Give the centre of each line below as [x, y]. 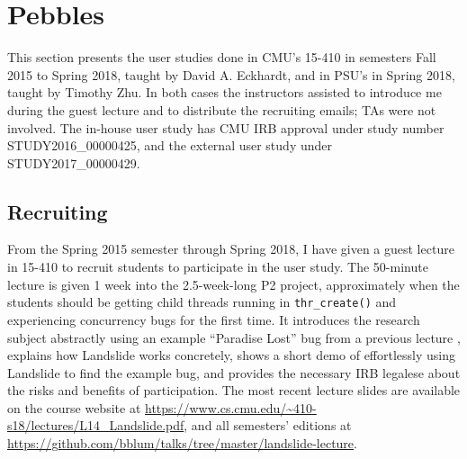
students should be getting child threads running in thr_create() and [202, 302]
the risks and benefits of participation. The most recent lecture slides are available [234, 390]
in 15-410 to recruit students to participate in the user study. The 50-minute [218, 267]
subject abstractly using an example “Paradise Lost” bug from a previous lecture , [234, 337]
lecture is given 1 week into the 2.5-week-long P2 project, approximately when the [233, 284]
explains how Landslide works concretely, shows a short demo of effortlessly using [232, 355]
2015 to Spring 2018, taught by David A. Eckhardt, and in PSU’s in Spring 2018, [231, 74]
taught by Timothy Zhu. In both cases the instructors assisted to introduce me [225, 92]
